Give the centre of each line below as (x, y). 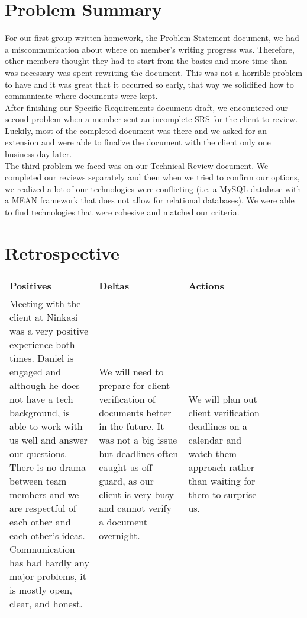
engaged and (35, 371)
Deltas (114, 285)
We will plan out (223, 399)
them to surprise (222, 494)
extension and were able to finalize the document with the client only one (138, 142)
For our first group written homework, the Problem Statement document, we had (152, 38)
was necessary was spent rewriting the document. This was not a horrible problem (154, 72)
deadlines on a (218, 426)
